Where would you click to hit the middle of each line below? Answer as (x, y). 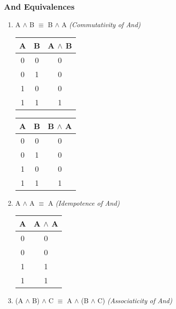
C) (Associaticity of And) (135, 301)
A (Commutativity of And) (101, 24)
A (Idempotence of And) (84, 203)
